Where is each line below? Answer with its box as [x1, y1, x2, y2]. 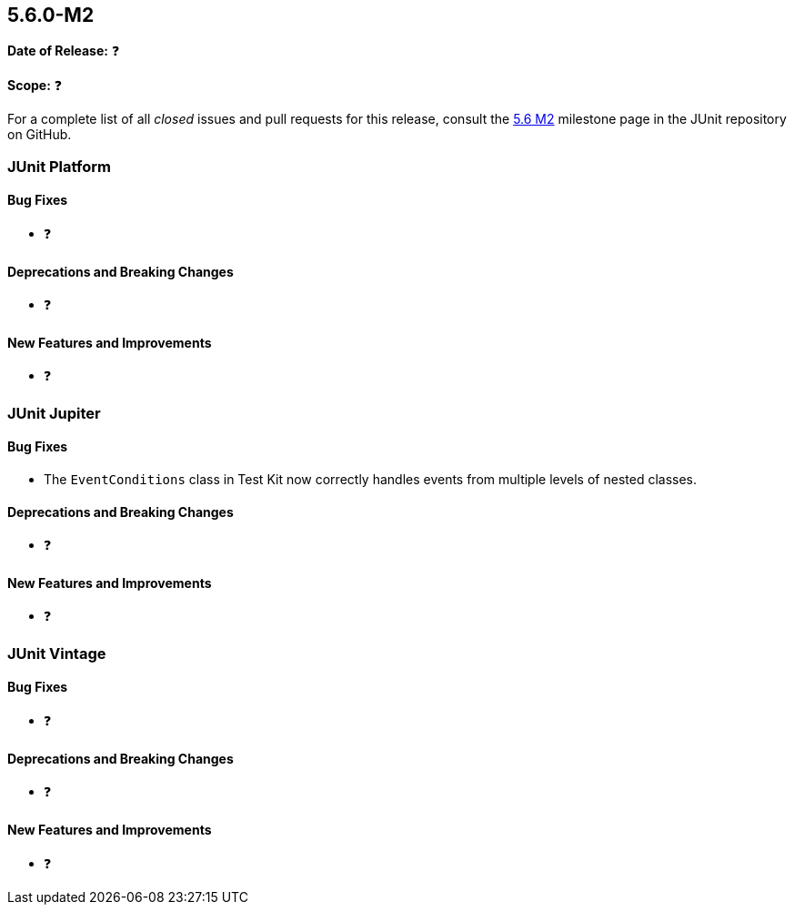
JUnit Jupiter [7, 403, 101, 422]
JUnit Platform [7, 157, 111, 176]
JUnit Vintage [7, 643, 106, 663]
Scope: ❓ [7, 77, 63, 94]
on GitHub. [7, 127, 72, 143]
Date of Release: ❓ [7, 43, 120, 59]
